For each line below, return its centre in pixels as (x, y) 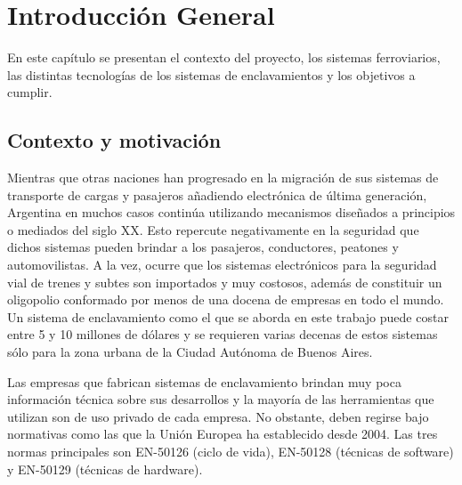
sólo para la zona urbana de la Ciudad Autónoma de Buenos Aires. (190, 352)
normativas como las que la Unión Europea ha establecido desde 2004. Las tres (223, 434)
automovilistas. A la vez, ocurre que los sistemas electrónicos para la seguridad (222, 265)
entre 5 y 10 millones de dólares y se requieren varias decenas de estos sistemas (223, 334)
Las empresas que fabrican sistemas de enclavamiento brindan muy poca (204, 381)
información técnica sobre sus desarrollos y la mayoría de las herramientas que (221, 399)
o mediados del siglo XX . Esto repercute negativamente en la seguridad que (213, 229)
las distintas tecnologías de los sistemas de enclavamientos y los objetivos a (211, 74)
